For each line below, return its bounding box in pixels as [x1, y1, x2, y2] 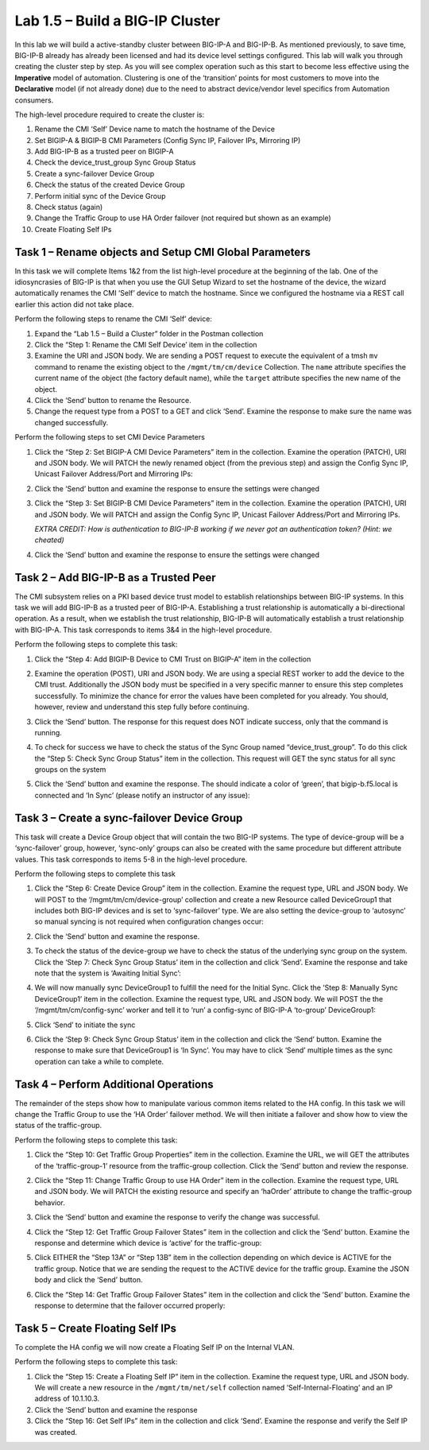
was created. [34, 1427, 78, 1436]
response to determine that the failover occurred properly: [34, 1301, 226, 1310]
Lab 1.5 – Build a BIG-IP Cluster [14, 12, 221, 29]
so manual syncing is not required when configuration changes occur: [34, 917, 264, 926]
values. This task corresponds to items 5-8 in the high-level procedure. [14, 855, 248, 864]
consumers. [14, 95, 54, 105]
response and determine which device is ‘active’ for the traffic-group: [34, 1238, 262, 1247]
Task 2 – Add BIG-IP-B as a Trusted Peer [14, 571, 216, 584]
